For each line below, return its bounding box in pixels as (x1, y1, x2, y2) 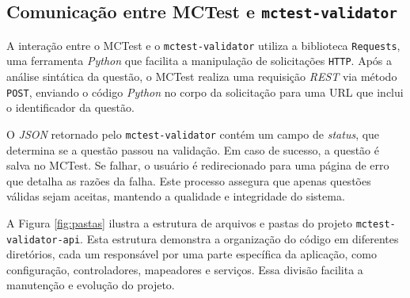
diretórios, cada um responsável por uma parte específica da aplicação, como (6, 246, 377, 262)
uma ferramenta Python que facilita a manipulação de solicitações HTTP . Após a (6, 52, 393, 69)
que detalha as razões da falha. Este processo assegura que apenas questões (6, 172, 371, 189)
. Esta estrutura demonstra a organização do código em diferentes (80, 230, 399, 246)
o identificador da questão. (6, 99, 135, 116)
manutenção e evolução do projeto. (6, 277, 175, 293)
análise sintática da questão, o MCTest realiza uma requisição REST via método (6, 68, 397, 85)
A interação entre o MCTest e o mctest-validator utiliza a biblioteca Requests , (6, 36, 401, 53)
